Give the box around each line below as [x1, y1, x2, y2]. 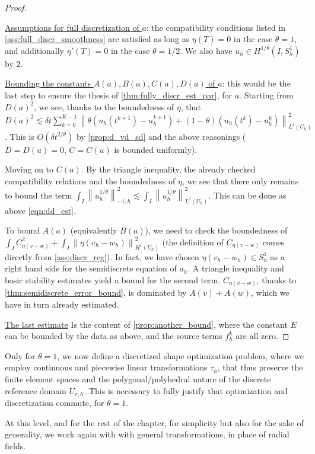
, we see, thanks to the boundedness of [34, 100, 174, 113]
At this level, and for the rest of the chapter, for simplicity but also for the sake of [5, 416, 304, 429]
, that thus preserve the [217, 361, 303, 373]
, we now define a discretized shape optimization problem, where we [57, 349, 304, 362]
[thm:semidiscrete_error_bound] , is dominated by [5, 286, 187, 299]
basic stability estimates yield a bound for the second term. [5, 273, 221, 286]
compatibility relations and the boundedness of [5, 174, 176, 187]
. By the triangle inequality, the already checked [81, 163, 256, 175]
